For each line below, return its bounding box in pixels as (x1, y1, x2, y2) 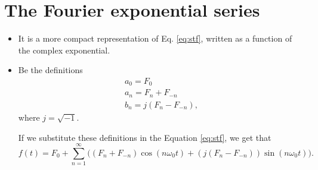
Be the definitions (18, 64, 83, 76)
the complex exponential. (18, 43, 110, 56)
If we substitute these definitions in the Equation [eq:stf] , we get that (18, 131, 271, 143)
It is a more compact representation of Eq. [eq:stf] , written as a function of (18, 32, 292, 45)
